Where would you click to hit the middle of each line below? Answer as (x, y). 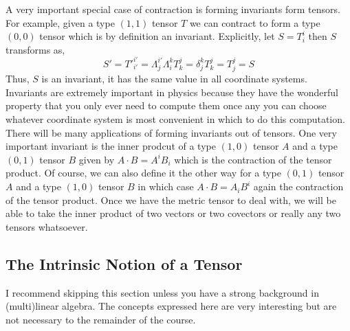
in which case (166, 186)
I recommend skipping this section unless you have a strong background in (162, 292)
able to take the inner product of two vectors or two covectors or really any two (173, 213)
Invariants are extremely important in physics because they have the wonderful (172, 92)
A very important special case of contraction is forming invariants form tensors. (173, 9)
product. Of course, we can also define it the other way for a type (143, 173)
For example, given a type (60, 22)
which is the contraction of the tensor (253, 159)
